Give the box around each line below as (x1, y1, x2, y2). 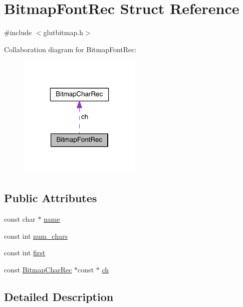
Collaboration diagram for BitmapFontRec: (4, 44, 137, 54)
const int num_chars (4, 230, 68, 241)
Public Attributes (4, 190, 97, 206)
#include (4, 27, 32, 38)
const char (4, 213, 36, 224)
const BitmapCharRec (4, 264, 72, 274)
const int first (4, 247, 46, 258)
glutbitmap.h (43, 27, 83, 38)
